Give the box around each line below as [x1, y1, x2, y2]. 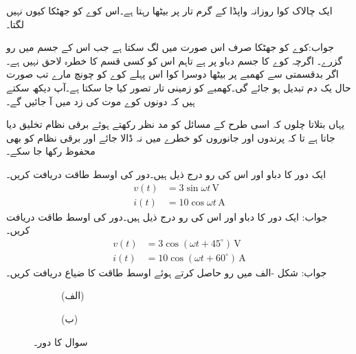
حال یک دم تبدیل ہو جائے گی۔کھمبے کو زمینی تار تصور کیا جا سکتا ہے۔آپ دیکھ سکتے [6, 80, 351, 94]
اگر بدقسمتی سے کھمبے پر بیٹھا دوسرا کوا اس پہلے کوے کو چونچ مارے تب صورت [6, 67, 339, 81]
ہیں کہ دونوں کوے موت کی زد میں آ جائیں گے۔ [6, 93, 195, 108]
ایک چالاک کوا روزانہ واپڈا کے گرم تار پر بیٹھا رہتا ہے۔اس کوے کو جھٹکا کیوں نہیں [6, 3, 333, 17]
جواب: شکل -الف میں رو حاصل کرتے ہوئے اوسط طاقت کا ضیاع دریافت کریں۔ [6, 265, 327, 279]
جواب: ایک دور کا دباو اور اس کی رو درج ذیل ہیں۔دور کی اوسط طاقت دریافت [6, 209, 328, 223]
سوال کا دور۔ [34, 334, 88, 349]
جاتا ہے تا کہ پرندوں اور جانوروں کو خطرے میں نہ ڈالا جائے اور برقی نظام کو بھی [6, 130, 335, 144]
